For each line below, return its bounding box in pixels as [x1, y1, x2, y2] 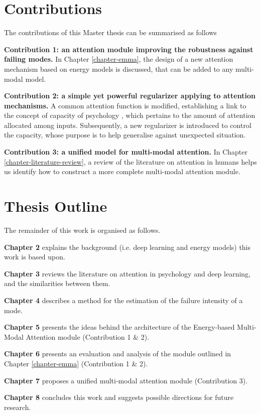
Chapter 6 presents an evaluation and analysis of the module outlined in [4, 348, 231, 359]
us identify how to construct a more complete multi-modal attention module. [4, 166, 240, 177]
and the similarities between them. [4, 278, 110, 289]
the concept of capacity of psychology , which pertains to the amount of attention [4, 110, 255, 120]
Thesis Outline [4, 196, 107, 216]
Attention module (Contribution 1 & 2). [26, 331, 150, 342]
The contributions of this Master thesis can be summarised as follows [4, 27, 217, 38]
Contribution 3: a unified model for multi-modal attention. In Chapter [4, 147, 247, 157]
